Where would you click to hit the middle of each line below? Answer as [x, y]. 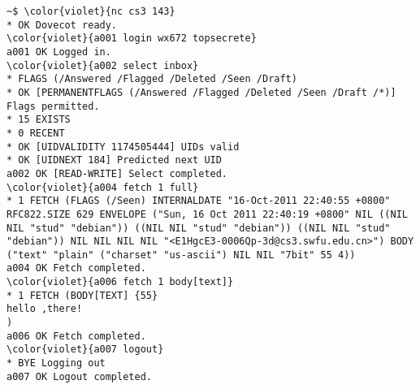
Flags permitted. [53, 106]
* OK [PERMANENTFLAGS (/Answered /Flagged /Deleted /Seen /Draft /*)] [201, 92]
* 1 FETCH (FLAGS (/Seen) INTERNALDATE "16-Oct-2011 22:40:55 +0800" [199, 201]
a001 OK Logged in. [59, 52]
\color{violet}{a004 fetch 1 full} [103, 187]
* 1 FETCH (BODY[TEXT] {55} [82, 295]
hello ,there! [45, 309]
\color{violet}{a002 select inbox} [103, 65]
